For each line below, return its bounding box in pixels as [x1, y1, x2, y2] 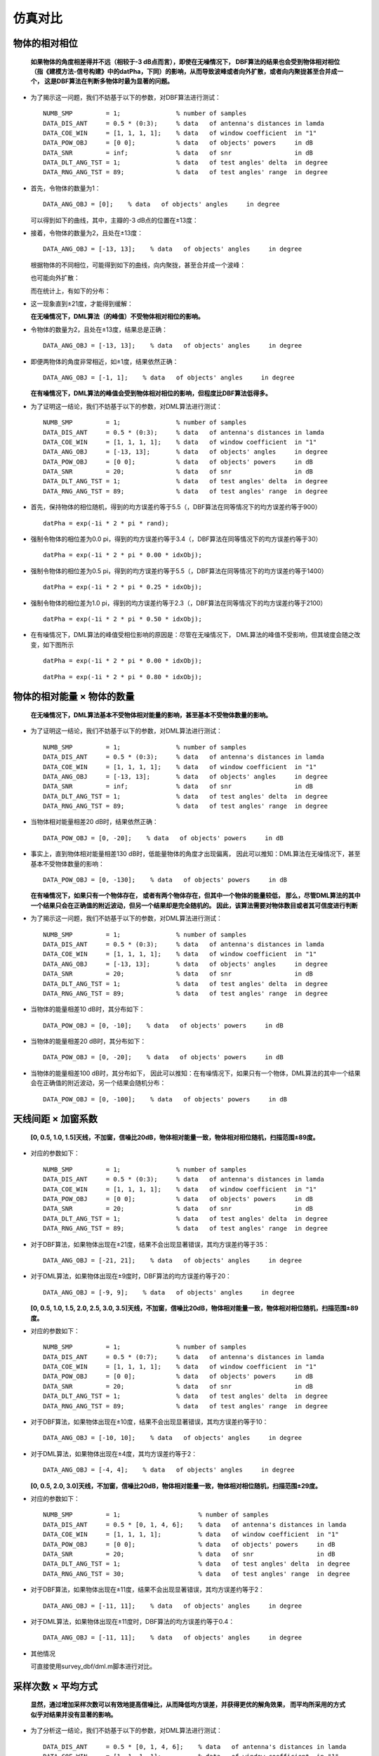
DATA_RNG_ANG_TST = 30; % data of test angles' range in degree [43, 1570, 350, 1578]
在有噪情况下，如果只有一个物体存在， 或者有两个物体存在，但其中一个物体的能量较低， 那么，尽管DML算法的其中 [30, 891, 361, 900]
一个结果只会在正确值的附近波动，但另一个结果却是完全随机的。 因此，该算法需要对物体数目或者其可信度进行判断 [30, 901, 358, 910]
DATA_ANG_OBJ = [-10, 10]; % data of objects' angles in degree [43, 1434, 302, 1442]
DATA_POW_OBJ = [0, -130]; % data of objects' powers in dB [43, 876, 288, 884]
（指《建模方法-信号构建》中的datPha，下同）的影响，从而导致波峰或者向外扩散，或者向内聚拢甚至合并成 [30, 67, 338, 75]
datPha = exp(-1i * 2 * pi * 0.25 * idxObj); [43, 583, 203, 591]
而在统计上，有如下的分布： [30, 287, 111, 295]
